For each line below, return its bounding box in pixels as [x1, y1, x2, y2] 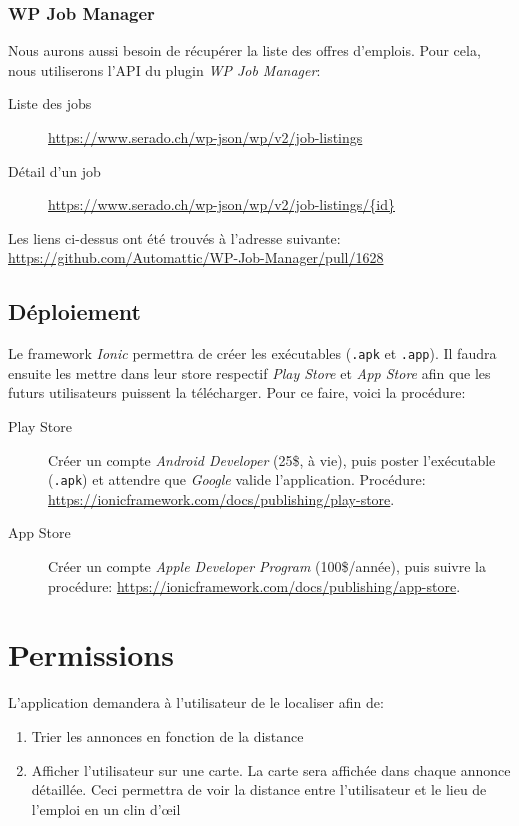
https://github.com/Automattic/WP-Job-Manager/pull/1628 [8, 247, 384, 268]
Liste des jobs [8, 93, 92, 114]
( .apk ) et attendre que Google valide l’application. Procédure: [48, 469, 426, 490]
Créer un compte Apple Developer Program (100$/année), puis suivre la [48, 556, 487, 577]
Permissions [8, 634, 174, 675]
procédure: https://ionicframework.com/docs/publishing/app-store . [48, 575, 461, 596]
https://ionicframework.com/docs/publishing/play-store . [48, 488, 395, 509]
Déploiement [8, 296, 141, 327]
